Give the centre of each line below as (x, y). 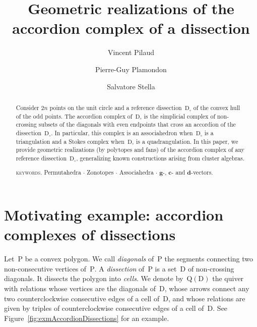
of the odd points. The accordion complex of (74, 116)
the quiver (228, 278)
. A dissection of (119, 268)
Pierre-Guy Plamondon (131, 69)
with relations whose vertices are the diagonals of (80, 288)
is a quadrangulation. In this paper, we (187, 141)
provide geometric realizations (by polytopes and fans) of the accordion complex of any (130, 150)
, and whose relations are (207, 298)
